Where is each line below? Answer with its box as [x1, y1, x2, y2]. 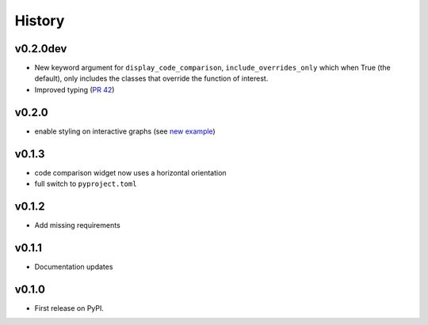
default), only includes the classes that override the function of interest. [34, 74, 269, 83]
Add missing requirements [34, 220, 120, 229]
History [14, 12, 65, 29]
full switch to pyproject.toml [34, 179, 137, 189]
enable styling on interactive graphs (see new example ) [34, 127, 216, 136]
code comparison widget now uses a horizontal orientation [34, 168, 227, 177]
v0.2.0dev [14, 42, 67, 55]
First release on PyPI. [34, 303, 105, 312]
